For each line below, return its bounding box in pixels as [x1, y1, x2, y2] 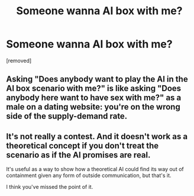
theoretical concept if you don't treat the [6, 140, 159, 150]
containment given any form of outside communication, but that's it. [6, 172, 172, 179]
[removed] [6, 57, 32, 64]
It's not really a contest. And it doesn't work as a [6, 131, 188, 142]
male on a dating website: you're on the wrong [6, 102, 180, 112]
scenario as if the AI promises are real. [6, 150, 151, 160]
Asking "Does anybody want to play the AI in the [6, 74, 188, 84]
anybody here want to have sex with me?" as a [6, 93, 182, 103]
